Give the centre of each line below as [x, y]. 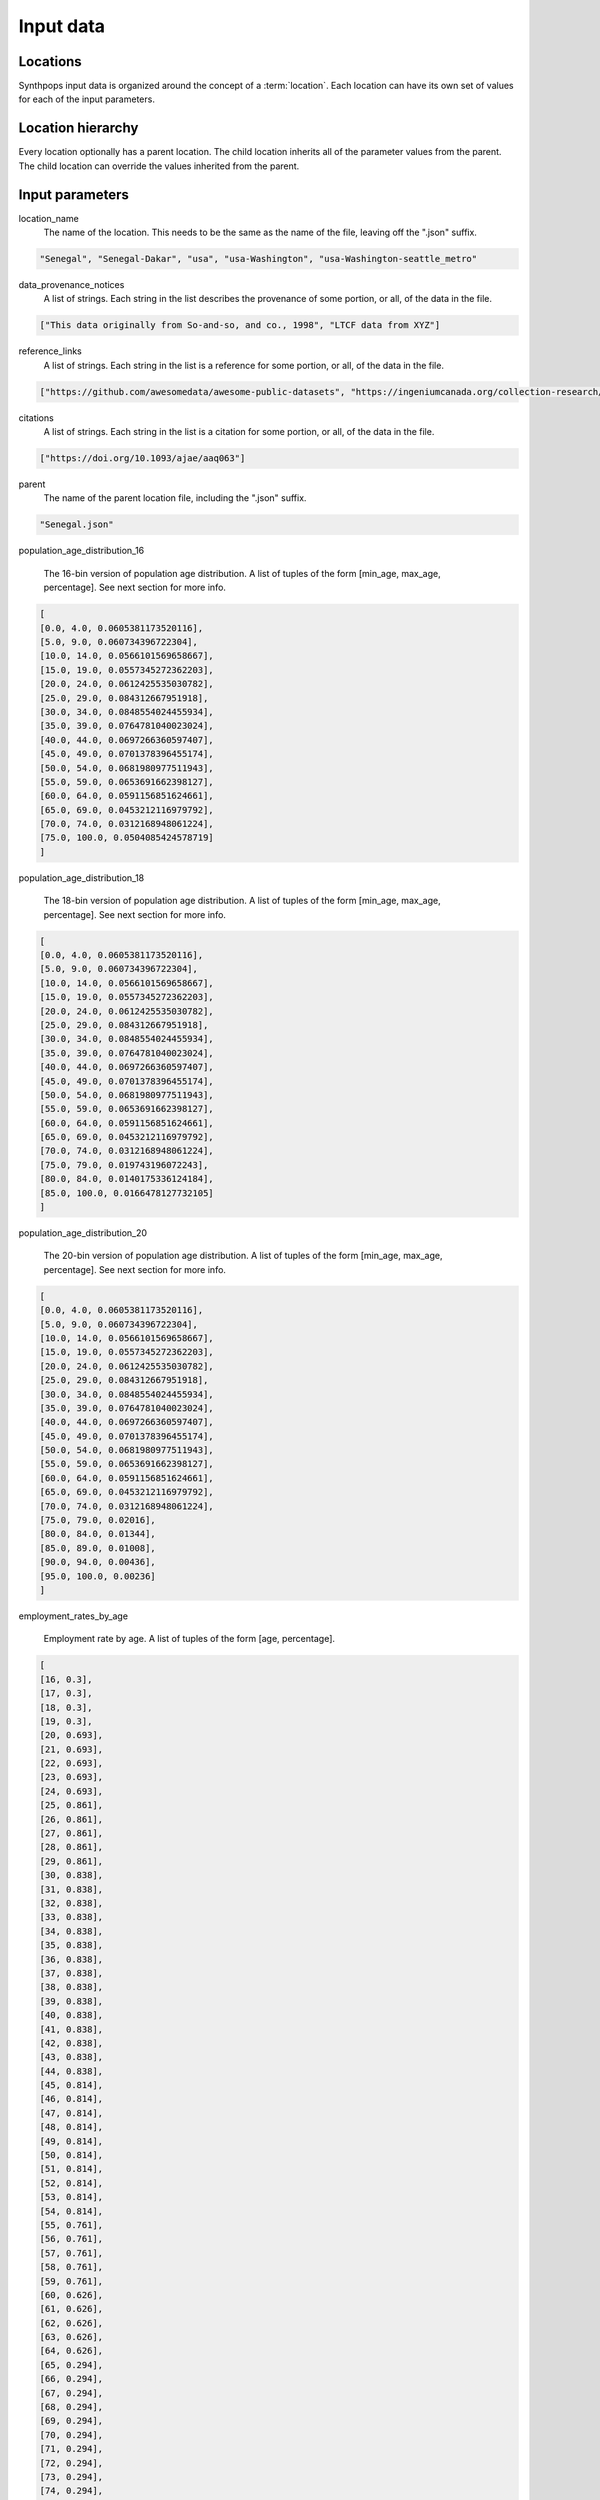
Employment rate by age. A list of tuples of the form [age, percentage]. [189, 1639]
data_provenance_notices [71, 285]
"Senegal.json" [76, 524]
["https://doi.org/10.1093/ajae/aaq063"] [142, 458]
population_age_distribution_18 [81, 877]
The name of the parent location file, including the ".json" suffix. [175, 498]
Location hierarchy [78, 128]
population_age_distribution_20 [83, 1233]
